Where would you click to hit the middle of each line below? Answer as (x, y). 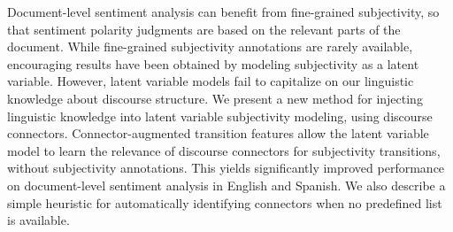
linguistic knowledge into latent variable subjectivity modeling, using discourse (220, 116)
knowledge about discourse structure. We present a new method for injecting (215, 98)
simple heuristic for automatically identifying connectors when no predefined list (225, 202)
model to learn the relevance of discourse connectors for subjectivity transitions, (224, 150)
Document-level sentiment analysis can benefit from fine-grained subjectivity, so (223, 12)
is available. (38, 220)
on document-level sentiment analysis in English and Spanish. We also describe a (226, 185)
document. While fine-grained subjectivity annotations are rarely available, (210, 46)
